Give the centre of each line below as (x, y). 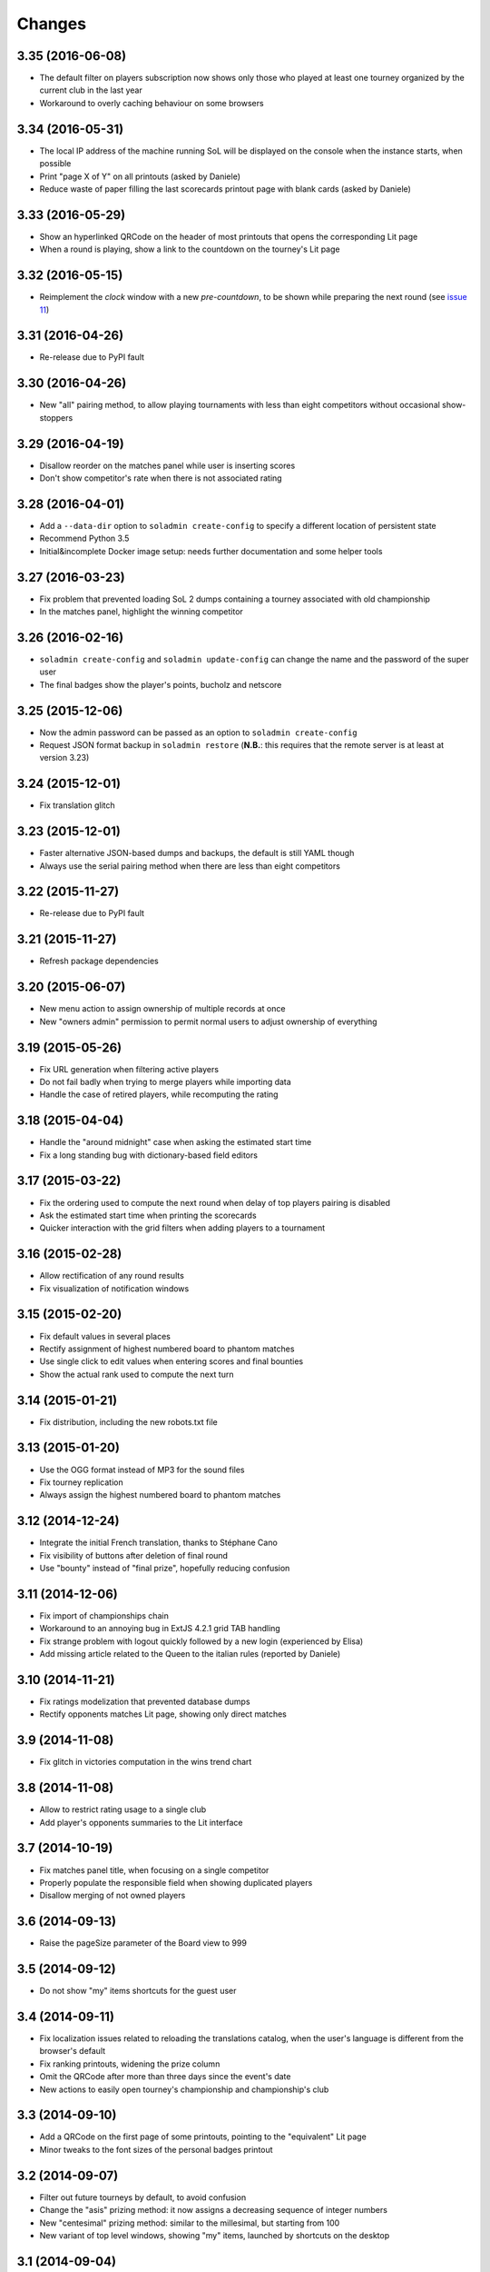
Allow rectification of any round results (112, 1276)
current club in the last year (91, 90)
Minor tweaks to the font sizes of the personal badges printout (156, 2149)
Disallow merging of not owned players (113, 1896)
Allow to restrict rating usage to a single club (123, 1809)
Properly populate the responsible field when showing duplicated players (176, 1882)
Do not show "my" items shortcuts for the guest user (138, 1991)
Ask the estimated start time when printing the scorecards (148, 1215)
